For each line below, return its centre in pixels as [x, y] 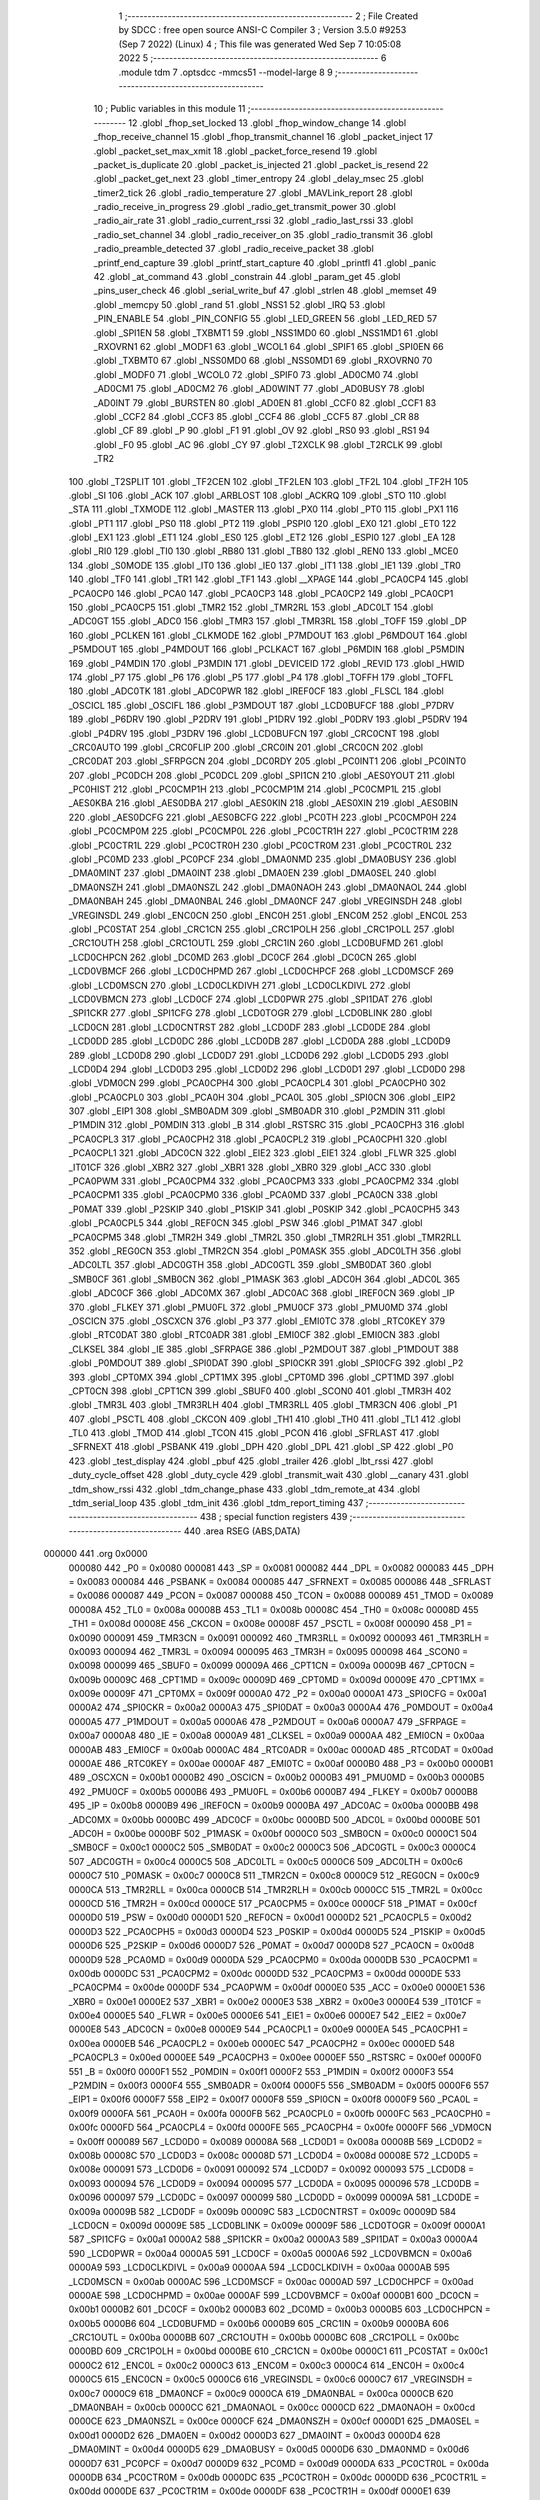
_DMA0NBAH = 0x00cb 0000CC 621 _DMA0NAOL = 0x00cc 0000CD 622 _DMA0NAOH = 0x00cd [271, 2407]
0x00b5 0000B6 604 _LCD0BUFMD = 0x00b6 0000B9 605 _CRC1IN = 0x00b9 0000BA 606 [259, 2323]
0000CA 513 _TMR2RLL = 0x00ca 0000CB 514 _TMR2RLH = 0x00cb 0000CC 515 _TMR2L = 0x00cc [275, 1889]
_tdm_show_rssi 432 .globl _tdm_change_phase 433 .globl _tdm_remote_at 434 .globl [244, 1489]
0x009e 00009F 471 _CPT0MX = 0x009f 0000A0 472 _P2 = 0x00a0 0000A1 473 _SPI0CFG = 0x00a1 [277, 1694]
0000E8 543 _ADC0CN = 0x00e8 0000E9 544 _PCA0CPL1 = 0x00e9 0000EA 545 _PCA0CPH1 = [268, 2029]
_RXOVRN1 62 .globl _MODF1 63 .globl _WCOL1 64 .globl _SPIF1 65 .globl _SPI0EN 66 [268, 346]
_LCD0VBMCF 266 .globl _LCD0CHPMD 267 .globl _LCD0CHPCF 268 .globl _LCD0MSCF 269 [261, 971]
